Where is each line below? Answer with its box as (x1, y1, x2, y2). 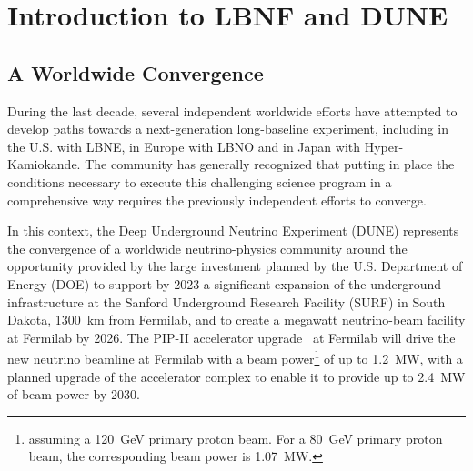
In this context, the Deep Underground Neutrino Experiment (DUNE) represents (7, 221, 459, 240)
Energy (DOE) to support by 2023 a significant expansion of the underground (7, 274, 442, 293)
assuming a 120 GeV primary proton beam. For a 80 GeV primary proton (28, 428, 443, 447)
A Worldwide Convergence (7, 58, 264, 86)
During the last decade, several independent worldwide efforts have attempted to (7, 101, 458, 120)
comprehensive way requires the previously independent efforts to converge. (7, 190, 427, 209)
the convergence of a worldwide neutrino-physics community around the (7, 238, 408, 257)
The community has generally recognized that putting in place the (85, 155, 455, 174)
